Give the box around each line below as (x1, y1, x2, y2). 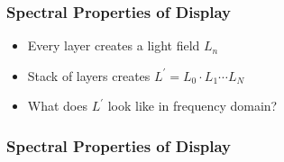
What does (27, 96, 87, 115)
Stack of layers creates (27, 66, 151, 85)
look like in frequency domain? (107, 96, 278, 115)
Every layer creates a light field (27, 36, 200, 55)
